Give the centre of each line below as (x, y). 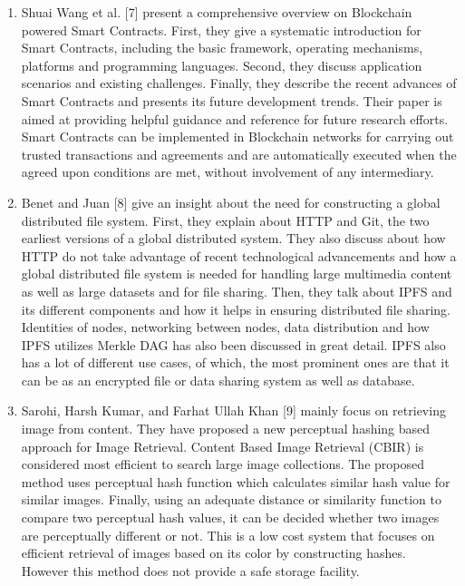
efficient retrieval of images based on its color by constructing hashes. (213, 553)
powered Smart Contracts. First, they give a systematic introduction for (221, 29)
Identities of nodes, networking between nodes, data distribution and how (225, 327)
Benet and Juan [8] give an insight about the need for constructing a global (231, 202)
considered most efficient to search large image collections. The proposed (223, 464)
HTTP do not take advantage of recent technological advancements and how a (239, 255)
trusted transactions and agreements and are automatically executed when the (239, 154)
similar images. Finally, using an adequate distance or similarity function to (231, 499)
